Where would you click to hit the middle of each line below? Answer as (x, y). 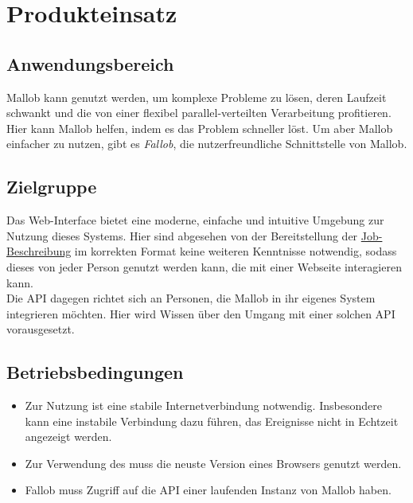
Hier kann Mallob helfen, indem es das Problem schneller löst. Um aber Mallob (200, 128)
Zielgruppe (52, 187)
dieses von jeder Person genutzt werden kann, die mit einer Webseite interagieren (204, 266)
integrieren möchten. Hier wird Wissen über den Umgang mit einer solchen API (201, 313)
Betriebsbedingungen (95, 372)
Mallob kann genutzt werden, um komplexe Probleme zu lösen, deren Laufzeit (197, 97)
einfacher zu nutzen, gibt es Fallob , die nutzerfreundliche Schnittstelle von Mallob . (207, 144)
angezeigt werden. (68, 437)
